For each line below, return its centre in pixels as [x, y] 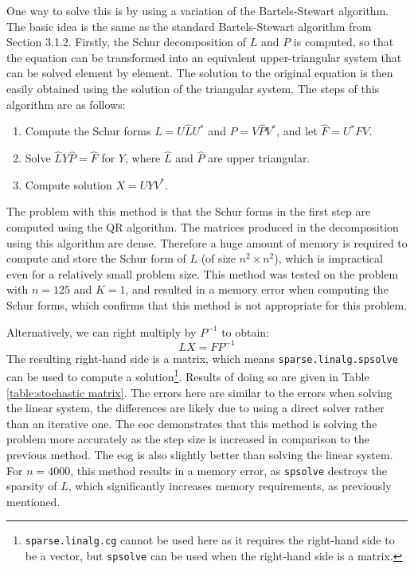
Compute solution [68, 184]
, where [143, 158]
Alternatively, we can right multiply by [102, 331]
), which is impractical [328, 258]
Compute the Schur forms [88, 131]
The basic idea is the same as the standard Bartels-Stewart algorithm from [189, 26]
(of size [218, 258]
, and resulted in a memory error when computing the [257, 289]
